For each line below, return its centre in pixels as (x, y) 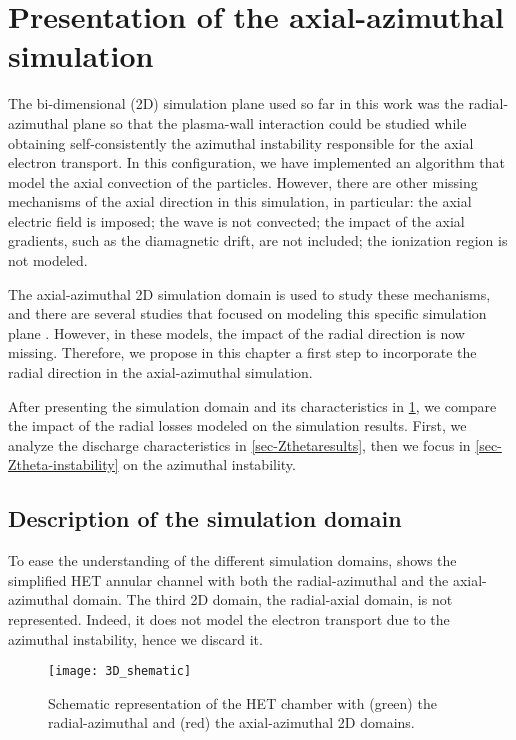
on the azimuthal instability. (209, 464)
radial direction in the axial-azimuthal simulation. (160, 372)
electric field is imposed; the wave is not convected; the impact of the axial (236, 220)
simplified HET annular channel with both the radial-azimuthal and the (228, 579)
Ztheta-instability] (63, 464)
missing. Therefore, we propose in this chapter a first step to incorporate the (242, 352)
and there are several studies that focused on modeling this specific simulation (247, 313)
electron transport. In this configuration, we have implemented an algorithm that (256, 162)
